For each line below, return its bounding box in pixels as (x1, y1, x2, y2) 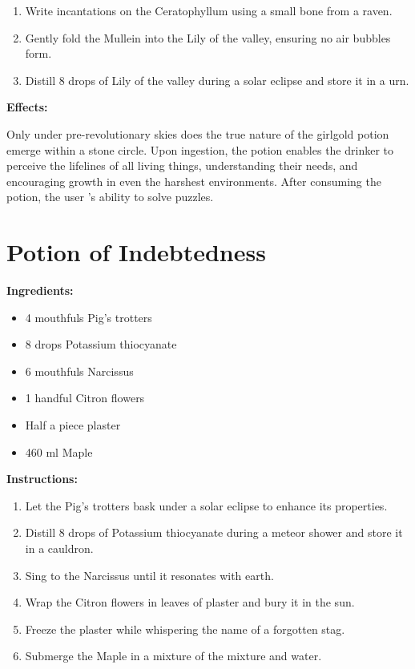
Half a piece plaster (25, 417, 121, 433)
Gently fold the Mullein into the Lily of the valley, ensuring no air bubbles (25, 29, 391, 46)
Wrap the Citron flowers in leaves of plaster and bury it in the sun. (25, 594, 355, 611)
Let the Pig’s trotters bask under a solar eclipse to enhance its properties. (25, 497, 388, 514)
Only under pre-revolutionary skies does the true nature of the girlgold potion (6, 125, 389, 142)
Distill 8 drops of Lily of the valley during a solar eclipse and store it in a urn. (25, 71, 409, 88)
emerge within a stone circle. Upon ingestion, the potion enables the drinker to (6, 141, 393, 158)
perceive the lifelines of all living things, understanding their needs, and (6, 157, 358, 174)
